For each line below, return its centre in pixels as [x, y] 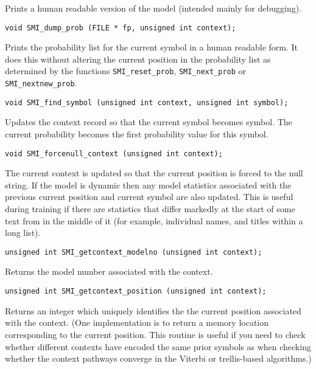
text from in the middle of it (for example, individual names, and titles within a [154, 220]
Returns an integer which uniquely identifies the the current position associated [153, 310]
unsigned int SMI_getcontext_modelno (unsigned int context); [134, 252]
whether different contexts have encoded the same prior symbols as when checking [158, 346]
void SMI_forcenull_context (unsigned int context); [114, 153]
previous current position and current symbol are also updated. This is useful [149, 197]
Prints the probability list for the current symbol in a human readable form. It [152, 47]
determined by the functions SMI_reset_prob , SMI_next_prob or [126, 71]
